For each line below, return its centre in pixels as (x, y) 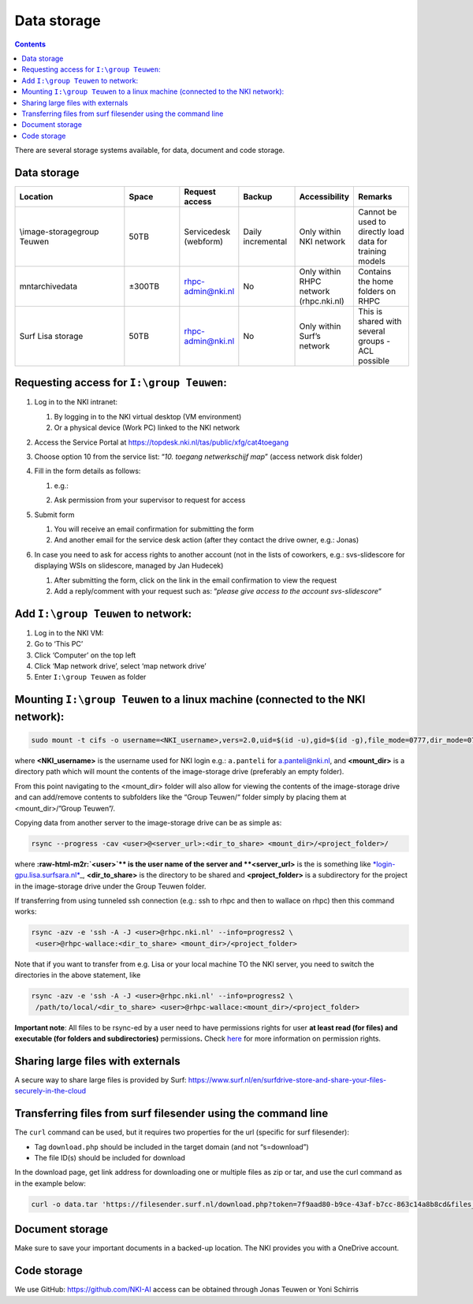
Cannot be (378, 211)
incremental (265, 241)
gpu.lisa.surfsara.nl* (47, 875)
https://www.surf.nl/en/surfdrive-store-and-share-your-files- (287, 1079)
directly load (382, 231)
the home (376, 281)
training (372, 251)
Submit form (54, 514)
